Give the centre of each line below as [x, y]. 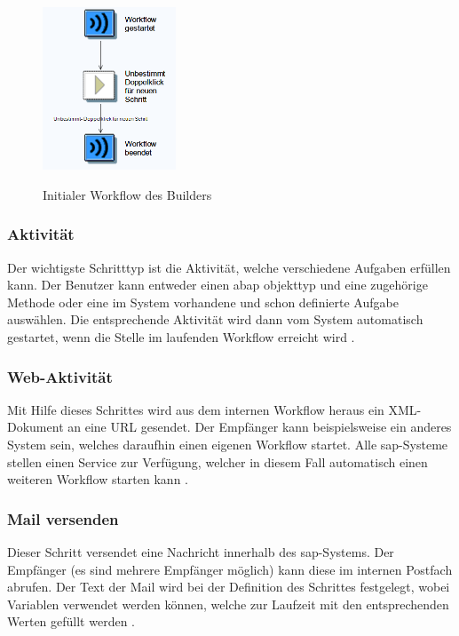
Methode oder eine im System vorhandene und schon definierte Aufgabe [203, 302]
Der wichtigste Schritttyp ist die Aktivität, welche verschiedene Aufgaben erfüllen [229, 267]
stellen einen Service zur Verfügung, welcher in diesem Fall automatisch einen [218, 461]
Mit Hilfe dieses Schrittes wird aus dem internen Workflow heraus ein [196, 409]
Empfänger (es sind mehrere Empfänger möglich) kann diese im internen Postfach [230, 569]
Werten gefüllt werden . [71, 621]
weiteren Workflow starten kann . [98, 479]
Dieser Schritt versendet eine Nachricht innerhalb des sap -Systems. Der [201, 552]
